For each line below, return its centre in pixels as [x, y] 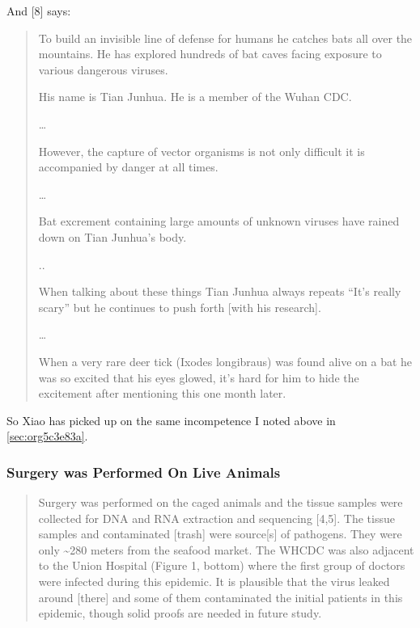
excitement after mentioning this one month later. [162, 393]
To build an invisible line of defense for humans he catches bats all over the [225, 38]
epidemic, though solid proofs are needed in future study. [180, 613]
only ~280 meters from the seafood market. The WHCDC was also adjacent [226, 549]
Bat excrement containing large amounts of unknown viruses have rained [219, 221]
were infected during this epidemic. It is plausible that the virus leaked [214, 582]
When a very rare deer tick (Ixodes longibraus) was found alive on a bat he [225, 361]
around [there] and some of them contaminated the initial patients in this [221, 597]
